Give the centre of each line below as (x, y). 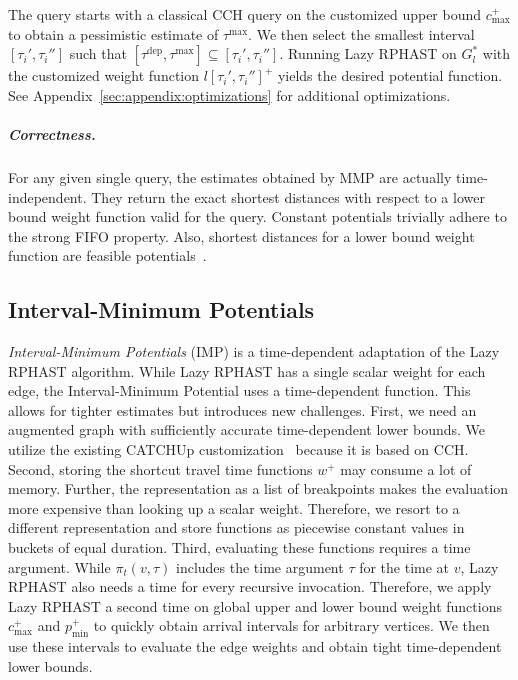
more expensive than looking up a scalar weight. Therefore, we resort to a (234, 507)
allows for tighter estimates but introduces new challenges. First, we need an (242, 409)
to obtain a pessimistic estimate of (113, 33)
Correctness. (52, 133)
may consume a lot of (406, 468)
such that (98, 53)
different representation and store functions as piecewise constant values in (236, 527)
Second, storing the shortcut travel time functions (160, 468)
